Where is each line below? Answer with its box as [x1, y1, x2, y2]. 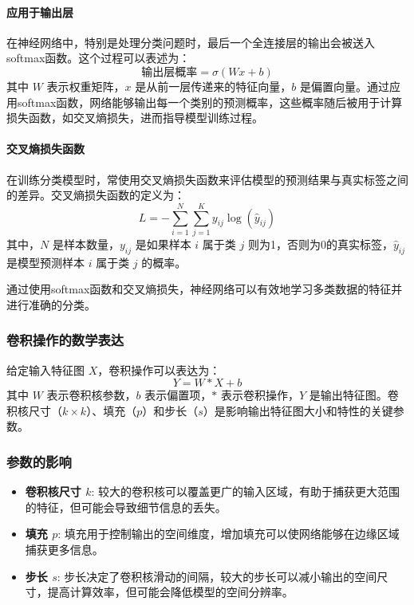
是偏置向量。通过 [299, 77, 389, 94]
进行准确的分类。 [6, 296, 96, 312]
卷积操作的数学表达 [6, 330, 124, 350]
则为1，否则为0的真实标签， [247, 235, 393, 252]
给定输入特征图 [6, 361, 85, 378]
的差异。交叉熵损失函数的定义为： [6, 187, 185, 203]
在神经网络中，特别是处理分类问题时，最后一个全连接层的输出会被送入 [6, 33, 375, 50]
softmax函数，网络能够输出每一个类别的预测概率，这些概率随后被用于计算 [17, 93, 403, 110]
